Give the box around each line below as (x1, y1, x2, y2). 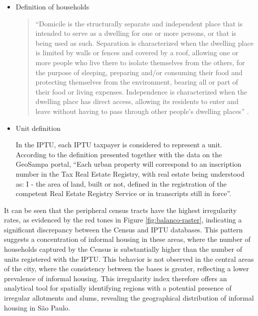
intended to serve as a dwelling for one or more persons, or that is (35, 28, 237, 38)
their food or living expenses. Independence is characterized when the (35, 86, 248, 97)
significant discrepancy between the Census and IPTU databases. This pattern (4, 224, 243, 234)
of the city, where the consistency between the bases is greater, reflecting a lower (4, 263, 249, 274)
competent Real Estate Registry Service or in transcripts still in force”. (15, 188, 232, 199)
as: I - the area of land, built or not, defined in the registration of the (15, 178, 227, 189)
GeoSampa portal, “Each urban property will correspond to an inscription (15, 159, 242, 169)
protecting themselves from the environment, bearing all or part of (35, 77, 238, 87)
